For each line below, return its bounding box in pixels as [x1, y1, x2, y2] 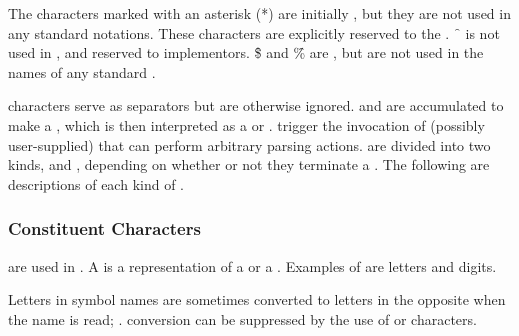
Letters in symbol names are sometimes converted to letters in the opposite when [8, 289, 506, 310]
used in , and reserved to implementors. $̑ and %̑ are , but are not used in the [8, 42, 484, 63]
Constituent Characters [8, 216, 201, 241]
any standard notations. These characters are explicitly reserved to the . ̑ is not [8, 22, 500, 43]
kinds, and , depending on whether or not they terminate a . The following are [8, 154, 490, 175]
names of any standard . [8, 61, 156, 82]
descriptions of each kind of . [8, 173, 184, 194]
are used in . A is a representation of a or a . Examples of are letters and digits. [8, 255, 497, 276]
